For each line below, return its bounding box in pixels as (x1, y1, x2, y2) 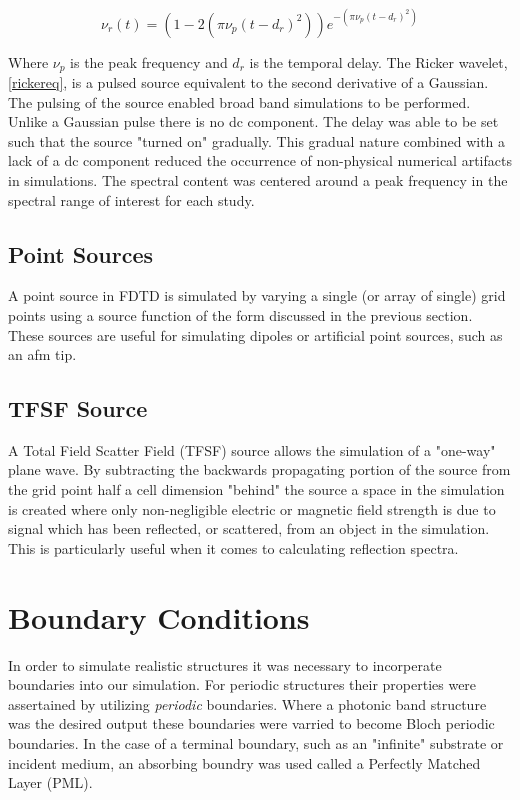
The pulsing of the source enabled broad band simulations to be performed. (8, 91, 471, 112)
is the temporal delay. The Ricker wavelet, (249, 51, 508, 72)
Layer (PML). (8, 772, 93, 793)
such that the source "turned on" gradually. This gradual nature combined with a (8, 130, 506, 151)
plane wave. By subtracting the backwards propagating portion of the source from (8, 459, 511, 480)
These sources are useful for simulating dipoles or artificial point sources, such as (8, 324, 503, 345)
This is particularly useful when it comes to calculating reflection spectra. (8, 537, 459, 558)
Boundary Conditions (8, 596, 310, 637)
